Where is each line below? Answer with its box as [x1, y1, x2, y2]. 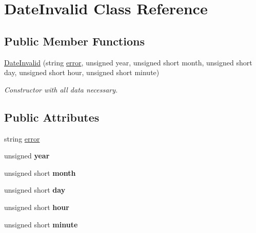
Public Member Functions [4, 33, 145, 49]
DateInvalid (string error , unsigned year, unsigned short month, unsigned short [4, 57, 252, 67]
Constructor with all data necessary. [4, 84, 118, 95]
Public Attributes [4, 109, 100, 125]
